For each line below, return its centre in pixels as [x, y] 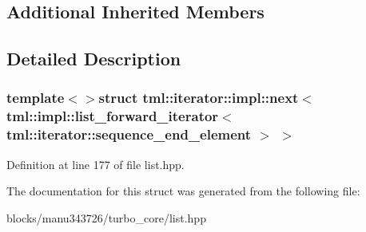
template [36, 98]
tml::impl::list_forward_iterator [113, 116]
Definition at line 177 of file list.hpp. [95, 164]
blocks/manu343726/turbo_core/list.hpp [106, 217]
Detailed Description [94, 59]
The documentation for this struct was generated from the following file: [183, 191]
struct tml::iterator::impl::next [199, 98]
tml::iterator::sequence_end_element [129, 134]
